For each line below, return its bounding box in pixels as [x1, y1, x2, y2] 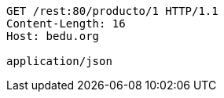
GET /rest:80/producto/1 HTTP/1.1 [6, 5, 218, 17]
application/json [6, 55, 112, 67]
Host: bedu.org [6, 30, 100, 42]
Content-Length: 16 [6, 17, 126, 30]
